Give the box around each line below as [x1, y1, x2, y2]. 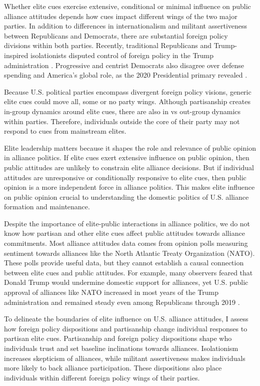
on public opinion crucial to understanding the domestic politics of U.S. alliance [4, 191, 249, 202]
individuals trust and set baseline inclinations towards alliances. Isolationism [4, 343, 238, 353]
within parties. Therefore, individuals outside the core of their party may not [4, 116, 240, 126]
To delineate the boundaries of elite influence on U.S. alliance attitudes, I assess [4, 313, 248, 324]
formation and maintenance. [4, 201, 90, 212]
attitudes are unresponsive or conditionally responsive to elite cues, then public [4, 172, 246, 182]
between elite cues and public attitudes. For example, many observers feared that [4, 267, 253, 277]
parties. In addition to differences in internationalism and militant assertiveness [4, 21, 247, 31]
